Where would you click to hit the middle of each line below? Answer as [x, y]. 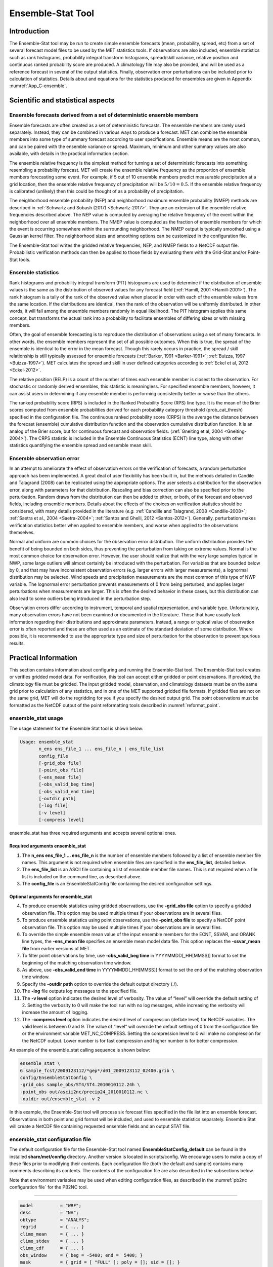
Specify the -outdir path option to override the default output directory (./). [100, 984]
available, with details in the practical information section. [69, 154]
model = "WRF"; [51, 1206]
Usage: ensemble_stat [47, 742]
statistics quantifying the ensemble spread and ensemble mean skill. [81, 445]
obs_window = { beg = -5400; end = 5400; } [81, 1255]
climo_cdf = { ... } [52, 1248]
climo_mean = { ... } [52, 1234]
